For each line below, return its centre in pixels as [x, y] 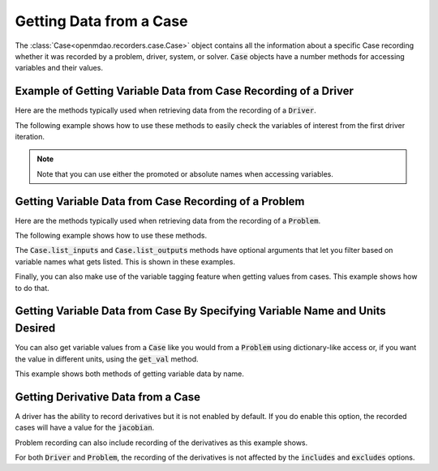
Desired [35, 328]
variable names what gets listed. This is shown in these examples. [125, 261]
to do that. [32, 288]
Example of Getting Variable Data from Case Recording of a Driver [185, 91]
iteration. [30, 137]
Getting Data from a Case [101, 21]
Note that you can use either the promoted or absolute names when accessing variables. [185, 173]
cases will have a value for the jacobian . [85, 428]
